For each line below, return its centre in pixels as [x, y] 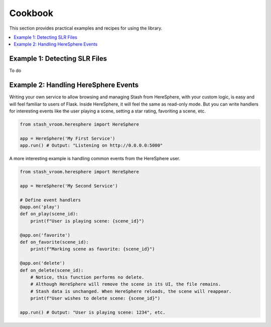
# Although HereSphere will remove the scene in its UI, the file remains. [126, 284]
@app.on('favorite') [45, 235]
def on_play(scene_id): [49, 214]
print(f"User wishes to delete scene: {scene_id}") [95, 298]
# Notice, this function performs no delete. [87, 277]
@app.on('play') [40, 207]
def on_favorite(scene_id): [54, 242]
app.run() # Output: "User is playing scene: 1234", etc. [93, 312]
